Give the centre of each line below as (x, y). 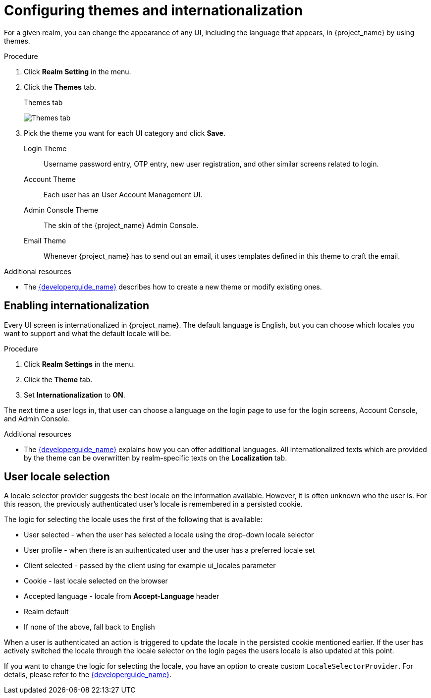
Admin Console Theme (61, 210)
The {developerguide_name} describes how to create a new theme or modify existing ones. (173, 287)
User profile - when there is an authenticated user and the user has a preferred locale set (169, 550)
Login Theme (45, 148)
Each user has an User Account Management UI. (123, 194)
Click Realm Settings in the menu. (80, 364)
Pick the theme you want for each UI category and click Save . (125, 133)
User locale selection (57, 477)
